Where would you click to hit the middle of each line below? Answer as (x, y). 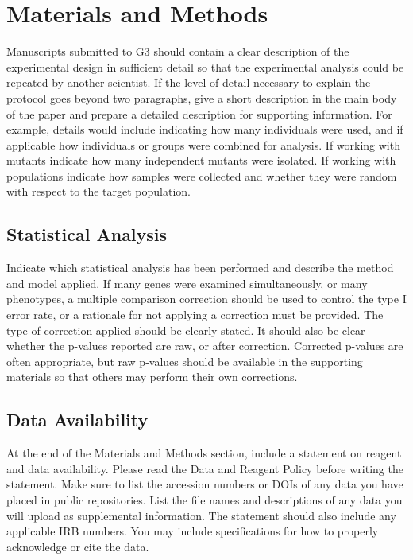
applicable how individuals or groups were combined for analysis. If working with (203, 144)
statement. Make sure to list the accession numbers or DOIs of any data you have (205, 484)
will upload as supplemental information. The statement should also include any (201, 515)
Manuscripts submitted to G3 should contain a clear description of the (178, 51)
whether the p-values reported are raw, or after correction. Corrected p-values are (205, 346)
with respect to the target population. (98, 191)
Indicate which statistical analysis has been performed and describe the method (200, 268)
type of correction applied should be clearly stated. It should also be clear (186, 330)
